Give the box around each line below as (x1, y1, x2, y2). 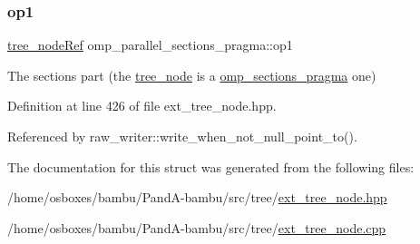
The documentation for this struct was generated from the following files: (7, 157, 415, 176)
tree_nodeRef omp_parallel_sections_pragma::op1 (7, 35, 293, 54)
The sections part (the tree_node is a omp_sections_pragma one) (7, 65, 376, 84)
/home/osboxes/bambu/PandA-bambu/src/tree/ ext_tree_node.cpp (7, 218, 386, 237)
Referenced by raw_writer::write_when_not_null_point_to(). (7, 127, 357, 145)
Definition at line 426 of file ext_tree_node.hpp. (7, 96, 277, 115)
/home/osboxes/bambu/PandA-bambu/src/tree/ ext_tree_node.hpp (7, 188, 387, 207)
